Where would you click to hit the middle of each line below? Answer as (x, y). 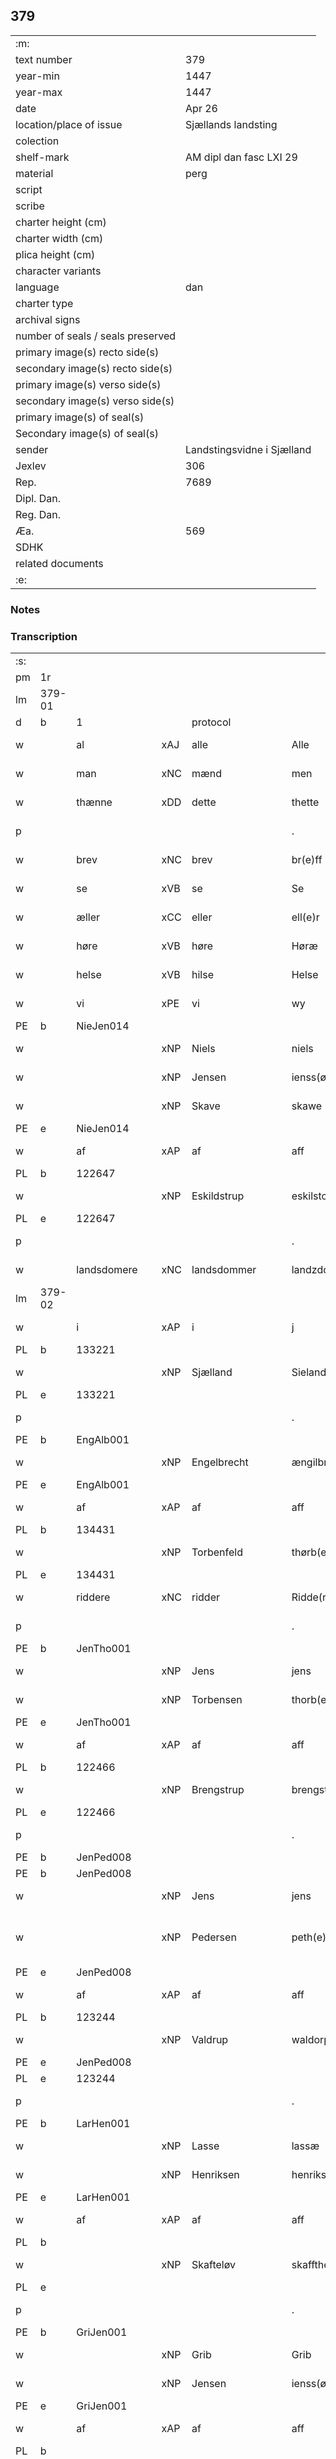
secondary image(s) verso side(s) (95, 401)
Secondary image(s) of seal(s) (87, 433)
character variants (58, 271)
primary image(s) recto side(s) (87, 352)
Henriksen (215, 2175)
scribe (30, 206)
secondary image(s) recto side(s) (94, 368)
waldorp (311, 2040)
